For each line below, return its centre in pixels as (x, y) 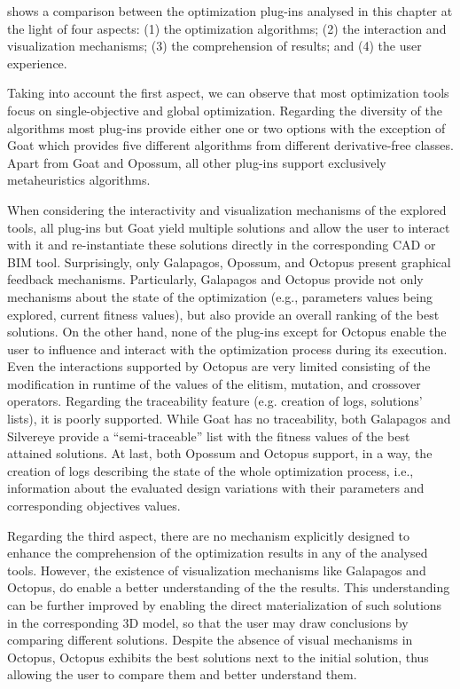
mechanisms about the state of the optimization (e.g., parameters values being (220, 296)
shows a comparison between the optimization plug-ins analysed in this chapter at (230, 11)
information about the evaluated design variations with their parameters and (216, 488)
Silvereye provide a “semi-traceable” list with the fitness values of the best (209, 436)
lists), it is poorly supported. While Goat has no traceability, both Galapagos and (229, 419)
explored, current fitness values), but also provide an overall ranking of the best (223, 314)
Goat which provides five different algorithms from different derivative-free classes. (230, 145)
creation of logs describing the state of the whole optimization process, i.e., (211, 470)
